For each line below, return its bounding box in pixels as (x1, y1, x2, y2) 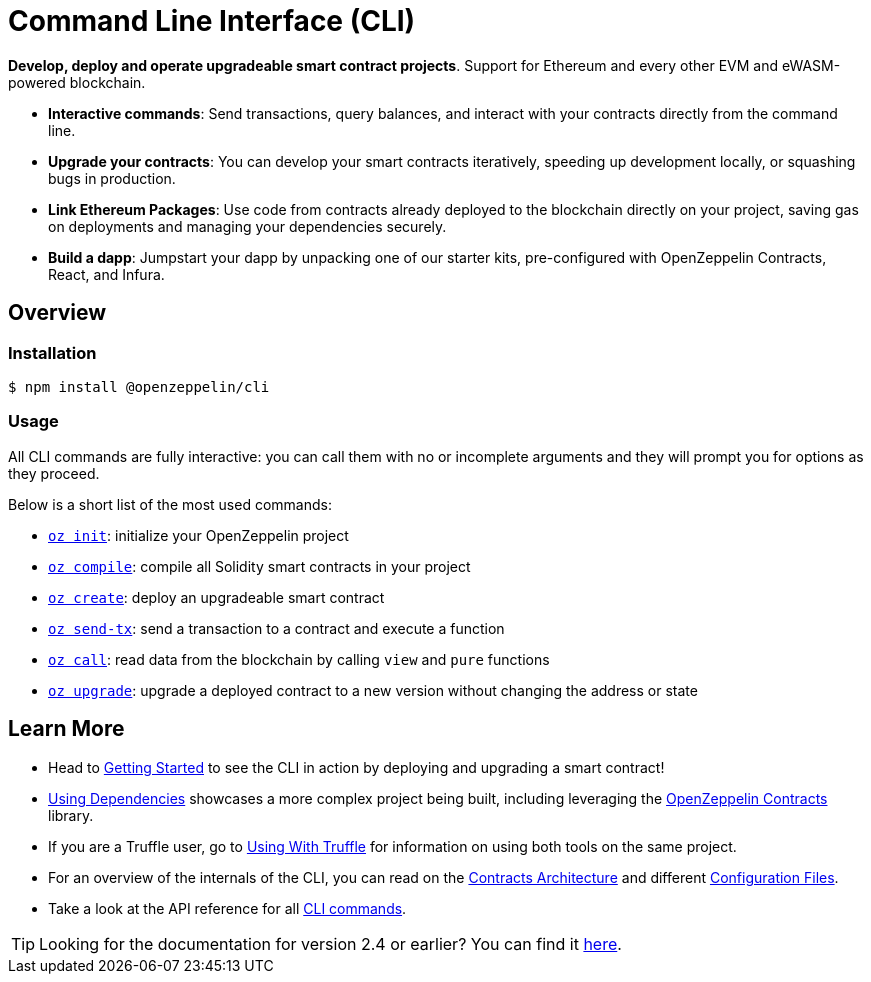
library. (48, 806, 94, 824)
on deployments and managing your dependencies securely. (48, 217, 447, 235)
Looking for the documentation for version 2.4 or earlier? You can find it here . (39, 933, 622, 954)
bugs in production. (48, 169, 176, 187)
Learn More (8, 716, 125, 742)
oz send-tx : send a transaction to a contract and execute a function (48, 619, 505, 637)
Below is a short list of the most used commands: (8, 495, 332, 513)
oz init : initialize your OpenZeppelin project (48, 526, 349, 544)
